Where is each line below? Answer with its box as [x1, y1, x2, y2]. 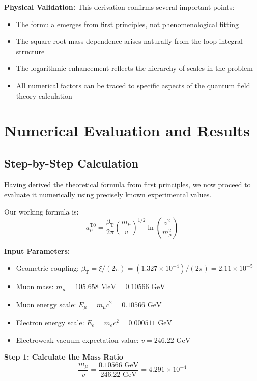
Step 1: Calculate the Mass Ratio [4, 351, 123, 362]
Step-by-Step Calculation [4, 155, 139, 171]
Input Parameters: [4, 245, 70, 256]
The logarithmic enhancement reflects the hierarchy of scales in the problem [16, 63, 253, 74]
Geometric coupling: [16, 263, 79, 273]
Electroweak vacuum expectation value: [16, 334, 139, 345]
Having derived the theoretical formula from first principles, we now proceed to [4, 179, 251, 189]
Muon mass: [16, 281, 54, 292]
